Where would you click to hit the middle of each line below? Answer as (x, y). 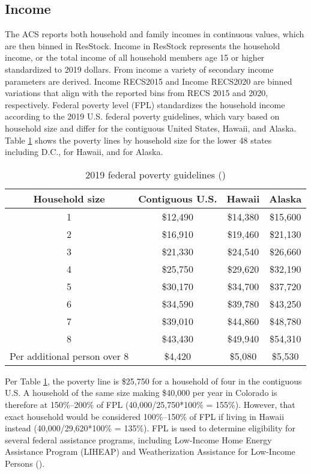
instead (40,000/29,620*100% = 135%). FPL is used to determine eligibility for (150, 428)
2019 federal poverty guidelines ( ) (155, 174)
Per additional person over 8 (69, 356)
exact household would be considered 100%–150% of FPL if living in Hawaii (145, 416)
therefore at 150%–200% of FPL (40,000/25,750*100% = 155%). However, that (150, 404)
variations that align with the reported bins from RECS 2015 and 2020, (137, 93)
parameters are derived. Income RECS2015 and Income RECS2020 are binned (149, 81)
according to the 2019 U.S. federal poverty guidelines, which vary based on (142, 116)
